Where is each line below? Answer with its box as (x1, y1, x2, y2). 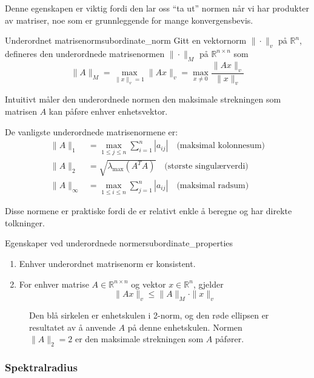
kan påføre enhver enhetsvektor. (48, 105, 168, 117)
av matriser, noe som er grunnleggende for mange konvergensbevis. (5, 13, 253, 26)
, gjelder (193, 277, 224, 290)
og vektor (131, 277, 166, 290)
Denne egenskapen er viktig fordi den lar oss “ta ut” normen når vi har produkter (5, 2, 310, 14)
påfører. (215, 332, 244, 345)
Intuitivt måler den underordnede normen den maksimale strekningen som (5, 93, 281, 106)
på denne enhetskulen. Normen (127, 320, 242, 333)
